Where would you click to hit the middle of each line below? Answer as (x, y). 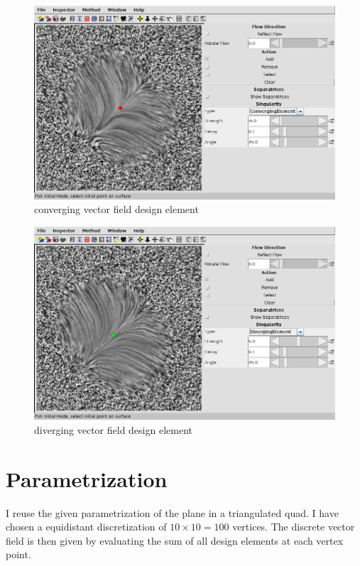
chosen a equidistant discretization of (86, 527)
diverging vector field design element (113, 429)
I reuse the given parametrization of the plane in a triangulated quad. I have (172, 512)
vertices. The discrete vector (294, 527)
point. (18, 554)
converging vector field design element (116, 209)
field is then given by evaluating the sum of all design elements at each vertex (175, 540)
